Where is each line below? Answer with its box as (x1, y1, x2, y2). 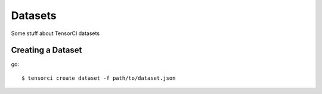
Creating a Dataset (11, 45, 82, 55)
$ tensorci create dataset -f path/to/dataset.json (21, 74, 176, 82)
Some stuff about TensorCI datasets (11, 30, 100, 37)
